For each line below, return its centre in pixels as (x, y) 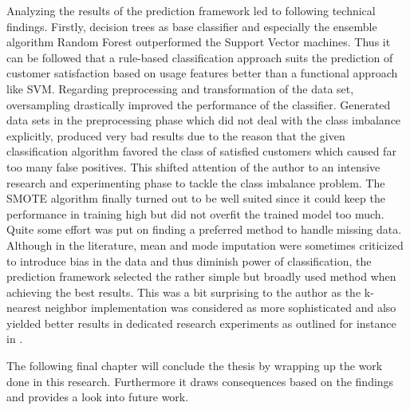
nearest (24, 307)
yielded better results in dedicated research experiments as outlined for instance (201, 323)
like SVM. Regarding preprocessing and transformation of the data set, (180, 88)
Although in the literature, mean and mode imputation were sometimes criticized (205, 244)
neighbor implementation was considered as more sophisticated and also (221, 307)
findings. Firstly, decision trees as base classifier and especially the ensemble (192, 26)
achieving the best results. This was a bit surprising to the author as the (184, 292)
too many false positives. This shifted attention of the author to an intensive (193, 166)
